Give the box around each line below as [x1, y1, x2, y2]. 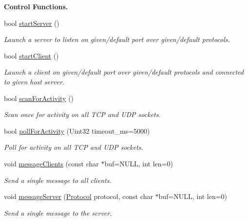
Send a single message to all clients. [4, 175, 112, 185]
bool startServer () [4, 18, 59, 28]
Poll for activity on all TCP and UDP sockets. [4, 142, 143, 152]
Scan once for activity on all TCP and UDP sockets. [4, 109, 161, 120]
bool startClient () [4, 50, 59, 60]
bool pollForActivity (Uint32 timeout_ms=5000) [4, 125, 150, 136]
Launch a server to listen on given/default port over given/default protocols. [4, 34, 230, 44]
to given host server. [4, 76, 65, 86]
